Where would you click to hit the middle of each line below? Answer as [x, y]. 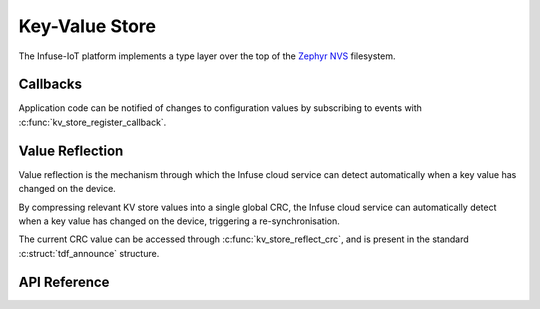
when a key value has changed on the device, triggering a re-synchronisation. [179, 221]
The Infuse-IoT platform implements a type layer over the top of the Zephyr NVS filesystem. [207, 56]
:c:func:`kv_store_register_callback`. [92, 122]
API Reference [64, 281]
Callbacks [50, 84]
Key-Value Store [87, 26]
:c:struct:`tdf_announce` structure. [89, 253]
